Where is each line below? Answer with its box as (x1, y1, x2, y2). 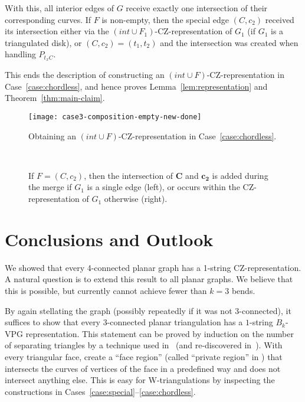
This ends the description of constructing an (5, 68, 165, 81)
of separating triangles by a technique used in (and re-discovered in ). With (5, 339, 283, 351)
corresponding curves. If (5, 13, 91, 25)
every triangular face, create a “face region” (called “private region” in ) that (5, 350, 283, 362)
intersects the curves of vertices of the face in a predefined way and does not (5, 362, 281, 374)
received (265, 13, 294, 25)
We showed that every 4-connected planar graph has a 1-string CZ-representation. (5, 261, 301, 273)
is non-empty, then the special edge (101, 13, 229, 25)
